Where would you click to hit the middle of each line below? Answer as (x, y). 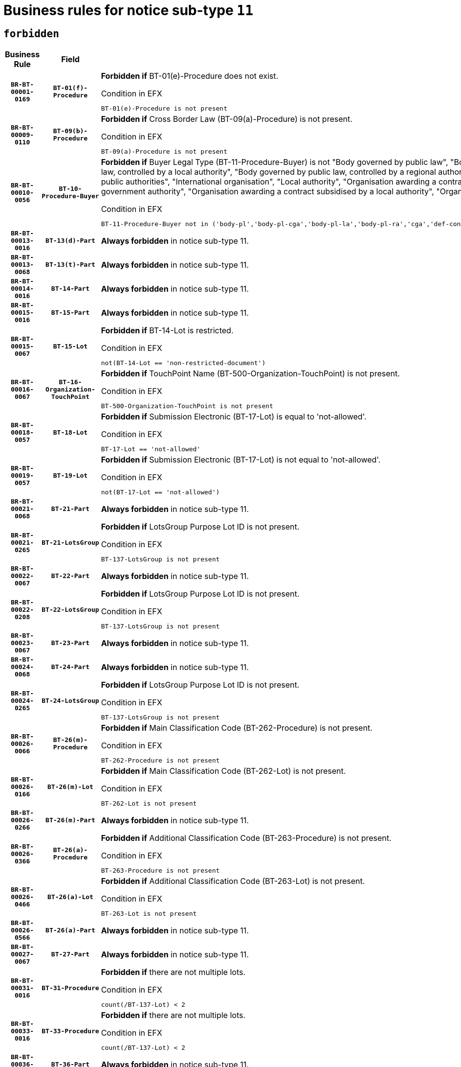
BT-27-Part (70, 954)
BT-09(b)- (70, 131)
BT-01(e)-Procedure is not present (164, 109)
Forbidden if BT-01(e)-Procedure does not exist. (190, 76)
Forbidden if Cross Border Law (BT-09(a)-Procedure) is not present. (227, 119)
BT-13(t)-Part (70, 265)
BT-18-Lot (70, 432)
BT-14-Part (70, 289)
